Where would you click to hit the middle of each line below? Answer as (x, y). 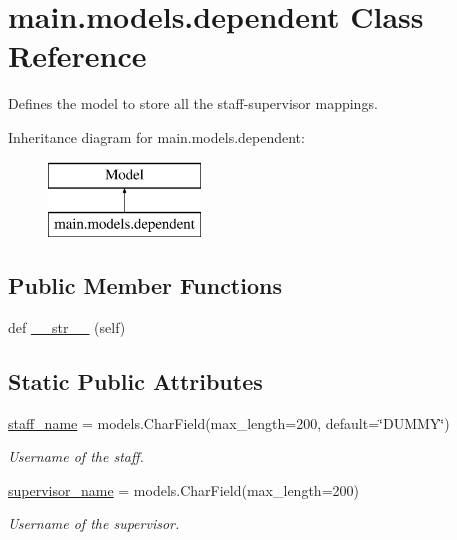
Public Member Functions (145, 285)
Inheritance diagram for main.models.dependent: (156, 136)
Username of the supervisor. (94, 523)
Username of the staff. (76, 456)
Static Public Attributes (135, 380)
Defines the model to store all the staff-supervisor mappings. (193, 103)
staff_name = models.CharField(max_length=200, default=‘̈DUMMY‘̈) (229, 422)
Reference (77, 55)
